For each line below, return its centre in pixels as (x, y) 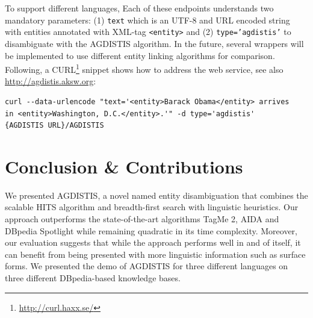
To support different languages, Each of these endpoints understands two (139, 8)
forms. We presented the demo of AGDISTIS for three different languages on (147, 266)
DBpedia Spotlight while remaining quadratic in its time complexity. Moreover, (151, 230)
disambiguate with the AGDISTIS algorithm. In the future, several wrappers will (154, 43)
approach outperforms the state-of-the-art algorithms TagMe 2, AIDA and (142, 219)
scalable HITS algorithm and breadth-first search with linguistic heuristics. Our (152, 207)
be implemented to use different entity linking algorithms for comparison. (140, 55)
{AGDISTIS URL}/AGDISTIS (54, 126)
